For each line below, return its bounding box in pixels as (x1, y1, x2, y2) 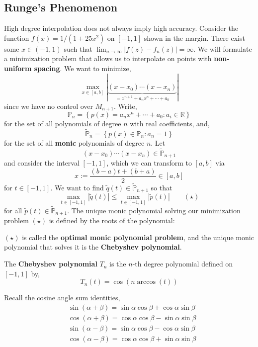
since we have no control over (4, 100, 93, 111)
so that (151, 182, 172, 192)
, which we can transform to (106, 158, 192, 168)
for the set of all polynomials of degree (4, 118, 121, 128)
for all (4, 205, 22, 215)
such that (64, 43, 92, 54)
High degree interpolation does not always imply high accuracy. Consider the (4, 23, 238, 33)
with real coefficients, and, (130, 118, 210, 128)
